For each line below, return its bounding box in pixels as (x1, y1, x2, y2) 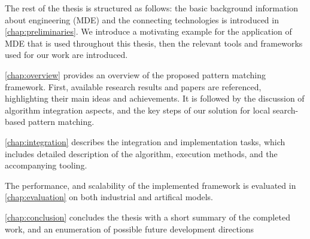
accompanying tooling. (5, 159, 87, 171)
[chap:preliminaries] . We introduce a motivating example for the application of (5, 25, 292, 38)
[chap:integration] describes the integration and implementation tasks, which (5, 135, 285, 148)
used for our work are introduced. (5, 48, 128, 61)
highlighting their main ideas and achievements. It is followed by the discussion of (5, 92, 305, 105)
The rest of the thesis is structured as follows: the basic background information (5, 2, 299, 14)
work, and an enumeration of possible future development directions (5, 222, 254, 235)
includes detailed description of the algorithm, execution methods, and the (5, 147, 278, 160)
